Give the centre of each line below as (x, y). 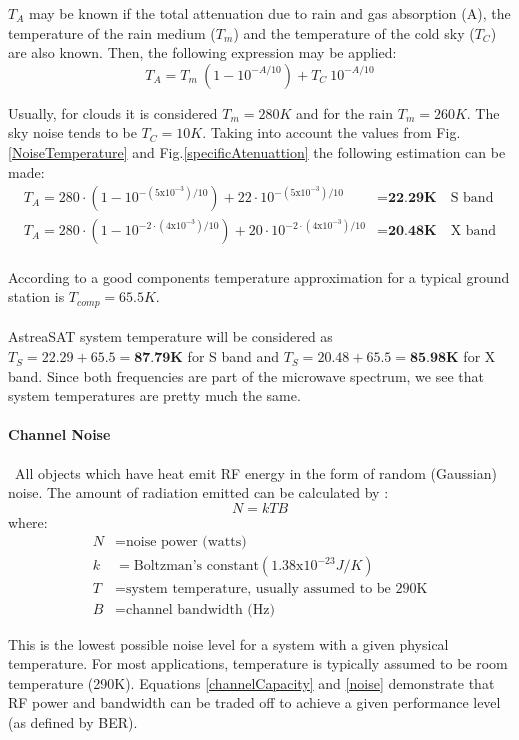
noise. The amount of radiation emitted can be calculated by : (198, 492)
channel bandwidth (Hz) (200, 609)
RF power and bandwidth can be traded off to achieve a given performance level (254, 702)
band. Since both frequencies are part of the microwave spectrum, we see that (246, 375)
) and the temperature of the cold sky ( (354, 32)
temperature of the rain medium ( (112, 32)
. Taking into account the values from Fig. (331, 132)
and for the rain (345, 112)
